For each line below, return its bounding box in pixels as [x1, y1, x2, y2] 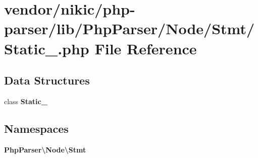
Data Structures [4, 72, 90, 88]
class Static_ [4, 96, 47, 106]
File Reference [94, 38, 197, 58]
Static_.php [4, 38, 89, 58]
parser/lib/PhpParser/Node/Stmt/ [4, 18, 255, 39]
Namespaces [4, 120, 69, 136]
